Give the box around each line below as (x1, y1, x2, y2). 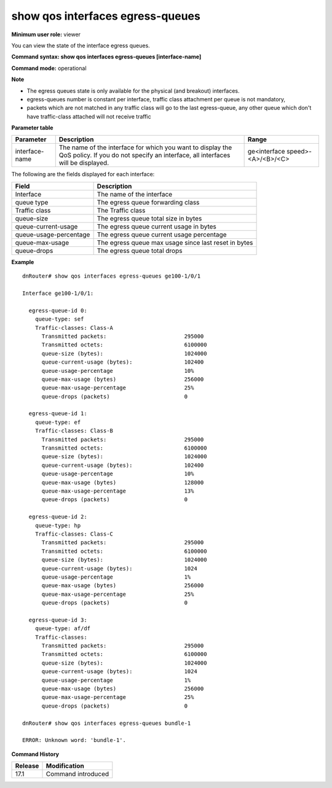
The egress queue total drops (97, 246, 183, 255)
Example (11, 258, 34, 265)
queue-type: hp (34, 522, 81, 529)
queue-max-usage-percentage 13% (41, 488, 194, 494)
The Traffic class (97, 206, 146, 214)
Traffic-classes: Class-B (34, 427, 114, 434)
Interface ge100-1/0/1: (22, 290, 94, 297)
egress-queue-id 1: (28, 410, 87, 417)
